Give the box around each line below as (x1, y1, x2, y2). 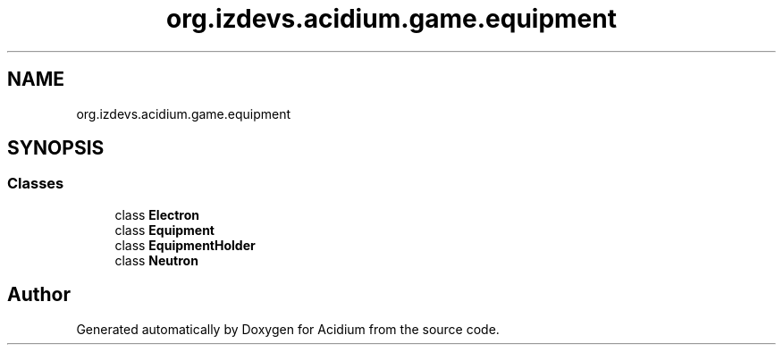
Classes (7, 174, 64, 193)
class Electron (114, 206, 200, 222)
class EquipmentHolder (114, 237, 256, 253)
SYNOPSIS (7, 137, 105, 160)
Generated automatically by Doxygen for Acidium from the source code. (76, 321, 500, 337)
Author (7, 283, 71, 306)
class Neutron (114, 252, 198, 268)
